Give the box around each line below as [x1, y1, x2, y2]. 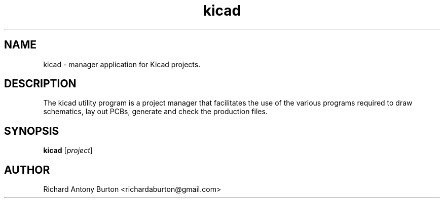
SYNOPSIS [4, 124, 59, 137]
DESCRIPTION [4, 77, 77, 90]
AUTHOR [4, 163, 50, 176]
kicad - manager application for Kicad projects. [43, 60, 201, 69]
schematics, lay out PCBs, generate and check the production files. [43, 107, 268, 116]
